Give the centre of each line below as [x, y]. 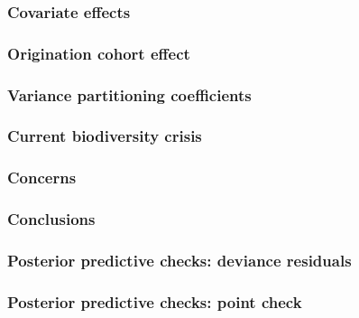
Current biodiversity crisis [105, 136]
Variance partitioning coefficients [129, 94]
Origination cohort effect [99, 53]
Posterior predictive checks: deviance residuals [179, 260]
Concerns [42, 178]
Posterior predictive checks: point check [155, 301]
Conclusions [51, 219]
